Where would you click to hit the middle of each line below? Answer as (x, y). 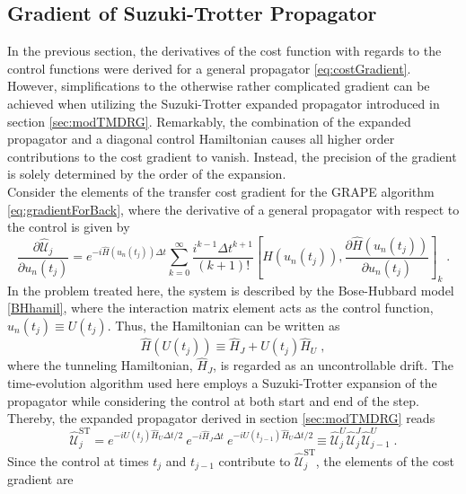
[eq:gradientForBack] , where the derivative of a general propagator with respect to (233, 209)
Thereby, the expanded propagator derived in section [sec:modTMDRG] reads (221, 418)
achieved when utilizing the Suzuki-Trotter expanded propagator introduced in (224, 103)
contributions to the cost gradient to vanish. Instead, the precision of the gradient (232, 156)
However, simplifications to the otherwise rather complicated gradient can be (219, 86)
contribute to (255, 460)
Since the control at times (78, 460)
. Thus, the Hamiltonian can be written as (224, 326)
